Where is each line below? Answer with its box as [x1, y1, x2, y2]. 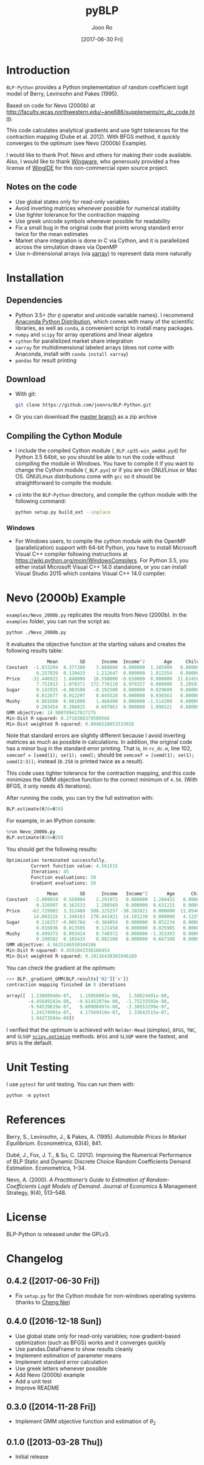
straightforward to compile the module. [15, 479, 113, 486]
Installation [6, 271, 64, 285]
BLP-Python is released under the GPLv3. [6, 1230, 110, 1237]
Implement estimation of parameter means [15, 1352, 121, 1359]
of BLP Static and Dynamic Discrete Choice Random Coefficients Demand [6, 1158, 191, 1165]
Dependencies [6, 295, 63, 306]
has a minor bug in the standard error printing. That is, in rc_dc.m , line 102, [6, 745, 192, 752]
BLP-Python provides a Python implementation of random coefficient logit [6, 83, 188, 91]
